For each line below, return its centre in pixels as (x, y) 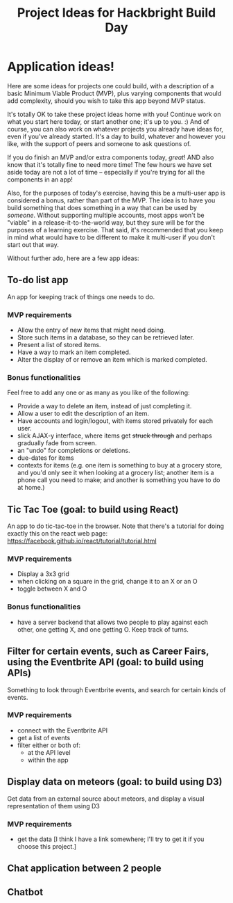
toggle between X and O (52, 589)
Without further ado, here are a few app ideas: (74, 258)
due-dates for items (45, 458)
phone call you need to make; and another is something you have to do (119, 480)
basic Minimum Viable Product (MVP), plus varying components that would (114, 93)
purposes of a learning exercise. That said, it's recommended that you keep (115, 230)
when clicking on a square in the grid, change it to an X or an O (107, 582)
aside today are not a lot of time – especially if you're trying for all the (106, 172)
